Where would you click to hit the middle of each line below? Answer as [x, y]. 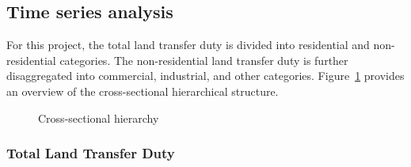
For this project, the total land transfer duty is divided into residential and [188, 45]
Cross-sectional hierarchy [99, 118]
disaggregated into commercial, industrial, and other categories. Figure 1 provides [205, 76]
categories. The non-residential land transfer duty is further [204, 60]
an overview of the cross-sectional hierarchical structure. [143, 91]
